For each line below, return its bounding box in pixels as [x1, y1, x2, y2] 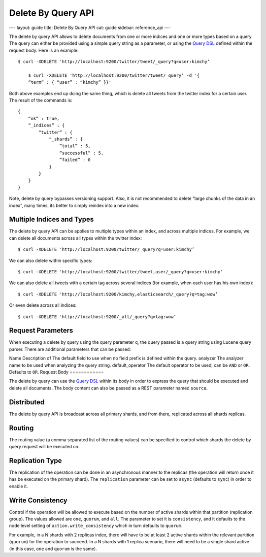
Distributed [9, 398, 45, 406]
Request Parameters [9, 327, 73, 335]
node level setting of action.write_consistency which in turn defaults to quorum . [9, 523, 183, 529]
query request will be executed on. [9, 444, 80, 450]
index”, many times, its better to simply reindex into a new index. [9, 202, 140, 208]
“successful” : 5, [59, 150, 104, 156]
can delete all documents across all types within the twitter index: [9, 235, 142, 241]
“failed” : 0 [59, 157, 91, 163]
